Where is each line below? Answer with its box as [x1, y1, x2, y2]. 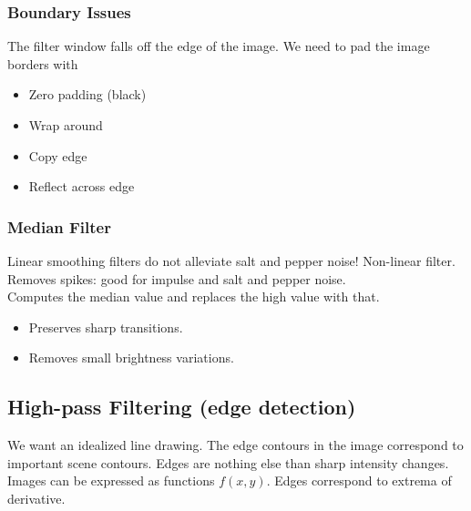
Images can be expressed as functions [7, 471, 215, 490]
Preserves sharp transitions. [28, 317, 183, 336]
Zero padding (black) [28, 85, 147, 104]
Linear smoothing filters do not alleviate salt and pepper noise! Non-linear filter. [7, 251, 456, 270]
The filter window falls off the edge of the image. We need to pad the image [7, 36, 430, 56]
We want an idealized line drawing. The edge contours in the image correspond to [7, 435, 464, 455]
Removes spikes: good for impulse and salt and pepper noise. [7, 269, 346, 288]
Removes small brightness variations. [28, 348, 234, 367]
